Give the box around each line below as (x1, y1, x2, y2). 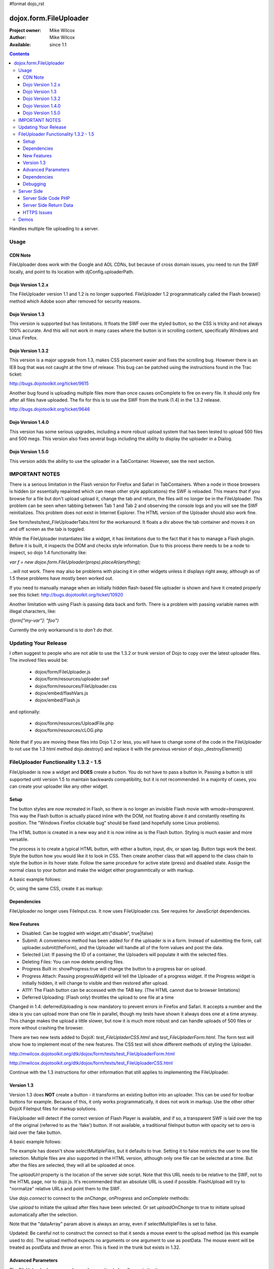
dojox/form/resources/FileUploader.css (35, 683, 117, 689)
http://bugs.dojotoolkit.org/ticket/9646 (9, 406, 90, 412)
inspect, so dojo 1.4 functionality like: (9, 550, 87, 556)
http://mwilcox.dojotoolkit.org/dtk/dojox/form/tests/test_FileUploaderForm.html (9, 1051, 175, 1057)
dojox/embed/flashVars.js (35, 690, 88, 696)
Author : (9, 35, 26, 41)
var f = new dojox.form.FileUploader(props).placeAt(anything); (9, 559, 141, 565)
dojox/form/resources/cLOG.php (35, 727, 104, 733)
